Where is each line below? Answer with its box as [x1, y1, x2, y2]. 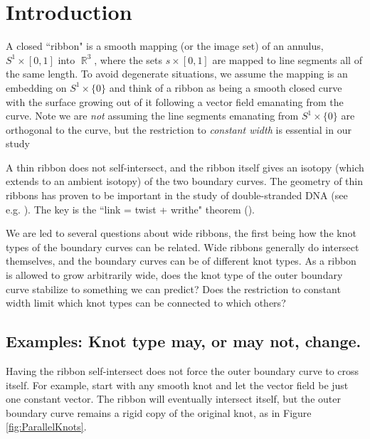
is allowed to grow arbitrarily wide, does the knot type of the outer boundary [6, 268, 343, 282]
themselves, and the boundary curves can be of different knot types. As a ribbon [6, 253, 356, 268]
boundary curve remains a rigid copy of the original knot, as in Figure [6, 405, 312, 420]
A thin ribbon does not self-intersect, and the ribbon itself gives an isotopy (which [6, 159, 364, 174]
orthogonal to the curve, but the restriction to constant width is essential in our [6, 122, 351, 137]
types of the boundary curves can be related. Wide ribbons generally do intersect [6, 239, 359, 254]
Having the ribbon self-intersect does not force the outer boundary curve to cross [6, 364, 359, 379]
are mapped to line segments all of [212, 52, 362, 67]
